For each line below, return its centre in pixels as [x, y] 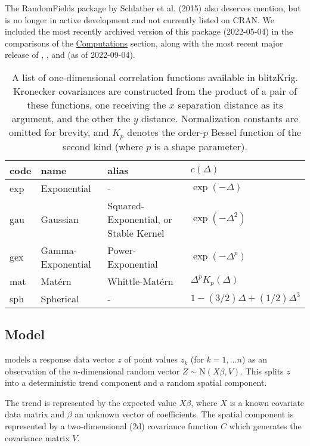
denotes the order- [165, 132]
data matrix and [35, 414]
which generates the [265, 426]
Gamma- [59, 250]
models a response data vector [60, 359]
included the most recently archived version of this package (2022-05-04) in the [149, 31]
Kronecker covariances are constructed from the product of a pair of [155, 91]
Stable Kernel [136, 233]
